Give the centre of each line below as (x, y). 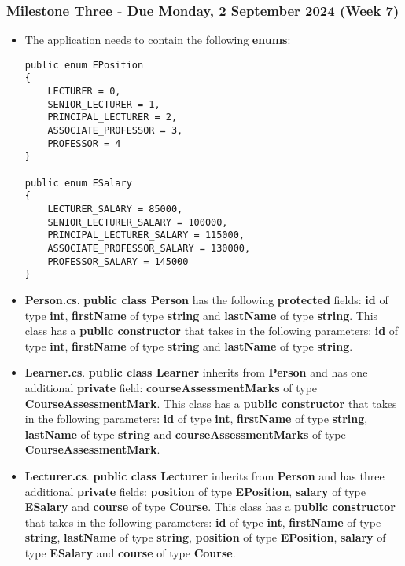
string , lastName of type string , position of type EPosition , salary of (205, 537)
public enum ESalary (78, 183)
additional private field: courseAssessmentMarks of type (171, 387)
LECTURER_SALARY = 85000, (115, 209)
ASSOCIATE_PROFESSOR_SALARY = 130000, (149, 248)
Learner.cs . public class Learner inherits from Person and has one (196, 372)
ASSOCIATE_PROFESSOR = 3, (115, 131)
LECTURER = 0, (84, 92)
